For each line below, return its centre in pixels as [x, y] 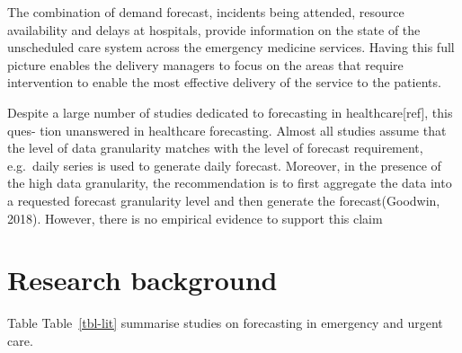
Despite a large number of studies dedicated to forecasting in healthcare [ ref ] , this [230, 112]
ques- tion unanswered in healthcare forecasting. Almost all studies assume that [227, 130]
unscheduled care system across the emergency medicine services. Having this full [231, 47]
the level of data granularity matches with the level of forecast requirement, [215, 148]
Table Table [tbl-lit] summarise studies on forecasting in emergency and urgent [225, 323]
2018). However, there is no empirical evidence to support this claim [195, 218]
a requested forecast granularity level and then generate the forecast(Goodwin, [224, 200]
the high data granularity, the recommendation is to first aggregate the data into [230, 183]
